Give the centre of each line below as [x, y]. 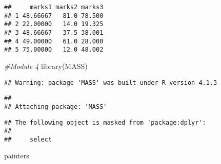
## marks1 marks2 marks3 [54, 7]
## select [28, 139]
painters [17, 156]
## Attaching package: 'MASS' [56, 107]
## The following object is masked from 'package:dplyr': [105, 122]
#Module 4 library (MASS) [46, 66]
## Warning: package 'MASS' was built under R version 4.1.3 [111, 83]
